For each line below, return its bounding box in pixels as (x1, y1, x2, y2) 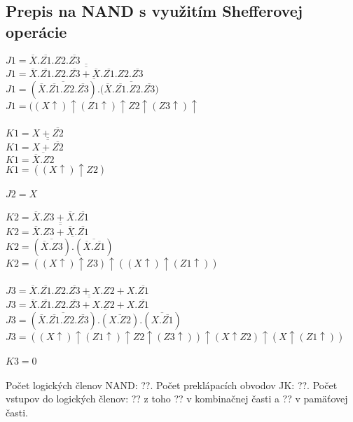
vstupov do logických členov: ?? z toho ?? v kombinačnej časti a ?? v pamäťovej (6, 391, 348, 406)
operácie (6, 20, 67, 42)
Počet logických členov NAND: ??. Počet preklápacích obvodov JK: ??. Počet (6, 377, 338, 392)
